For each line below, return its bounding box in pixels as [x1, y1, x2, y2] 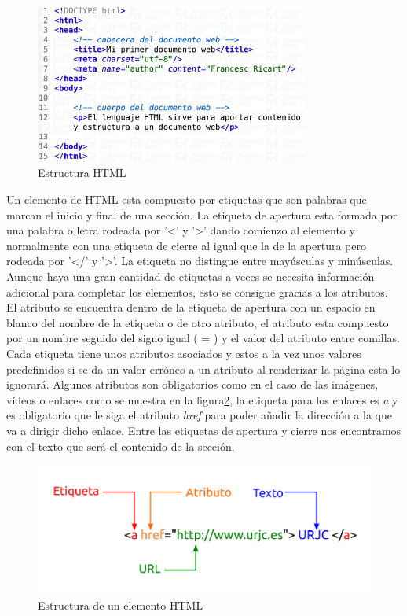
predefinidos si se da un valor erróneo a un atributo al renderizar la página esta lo [6, 360, 401, 377]
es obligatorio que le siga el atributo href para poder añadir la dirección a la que [6, 407, 392, 423]
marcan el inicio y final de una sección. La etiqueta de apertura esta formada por [6, 206, 398, 223]
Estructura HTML [38, 164, 126, 181]
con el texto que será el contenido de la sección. [6, 437, 235, 454]
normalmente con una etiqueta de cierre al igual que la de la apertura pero [6, 237, 366, 253]
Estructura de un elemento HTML [38, 597, 203, 614]
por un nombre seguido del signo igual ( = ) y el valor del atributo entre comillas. [6, 330, 400, 346]
